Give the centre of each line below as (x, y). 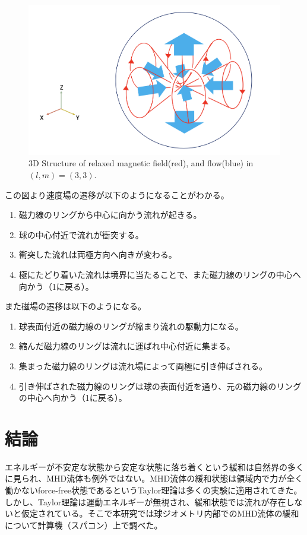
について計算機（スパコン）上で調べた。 (84, 525)
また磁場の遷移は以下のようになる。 (75, 306)
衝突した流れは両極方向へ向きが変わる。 (98, 254)
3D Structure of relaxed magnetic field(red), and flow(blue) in (141, 163)
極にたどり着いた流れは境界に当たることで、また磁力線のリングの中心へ (160, 274)
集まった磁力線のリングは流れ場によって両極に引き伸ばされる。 (143, 365)
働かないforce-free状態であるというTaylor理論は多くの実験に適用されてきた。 (153, 490)
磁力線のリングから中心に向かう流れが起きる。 (110, 215)
